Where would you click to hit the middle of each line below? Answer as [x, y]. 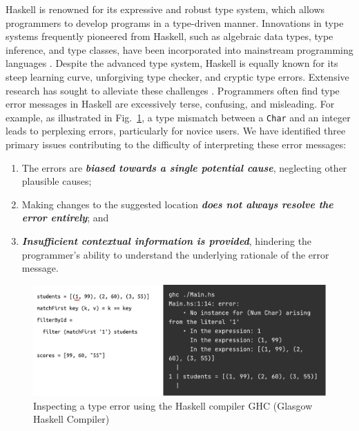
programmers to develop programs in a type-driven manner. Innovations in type [175, 22]
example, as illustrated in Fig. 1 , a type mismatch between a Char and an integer [178, 117]
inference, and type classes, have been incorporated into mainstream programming [179, 49]
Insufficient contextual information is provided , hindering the [167, 240]
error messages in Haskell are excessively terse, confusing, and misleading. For [170, 104]
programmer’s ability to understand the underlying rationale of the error [175, 254]
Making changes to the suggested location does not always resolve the [177, 204]
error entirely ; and [65, 218]
